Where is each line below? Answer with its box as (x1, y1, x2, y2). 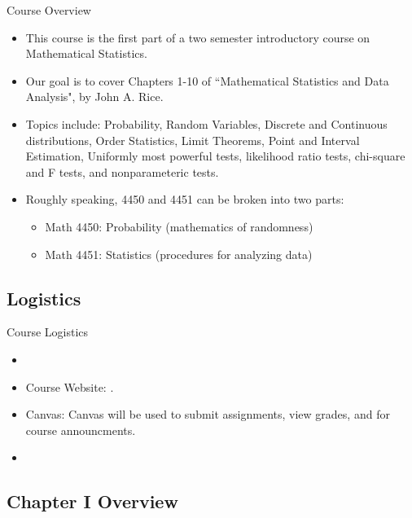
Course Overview (7, 2, 91, 18)
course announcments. (25, 421, 136, 438)
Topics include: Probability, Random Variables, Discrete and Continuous (25, 115, 388, 132)
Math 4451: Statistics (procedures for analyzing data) (45, 245, 313, 262)
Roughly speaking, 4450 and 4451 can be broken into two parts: (25, 191, 344, 208)
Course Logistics (7, 323, 89, 340)
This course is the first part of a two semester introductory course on (25, 29, 370, 46)
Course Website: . (25, 378, 114, 395)
